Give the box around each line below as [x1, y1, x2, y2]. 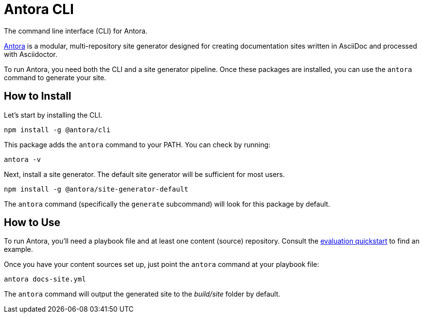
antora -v [4, 155, 41, 163]
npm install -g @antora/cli [4, 125, 111, 134]
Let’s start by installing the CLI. [4, 110, 102, 119]
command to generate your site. [4, 73, 106, 82]
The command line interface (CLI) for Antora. [4, 26, 148, 35]
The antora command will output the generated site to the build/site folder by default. [4, 290, 281, 299]
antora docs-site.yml [4, 275, 86, 283]
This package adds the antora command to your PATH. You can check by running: [4, 140, 271, 149]
